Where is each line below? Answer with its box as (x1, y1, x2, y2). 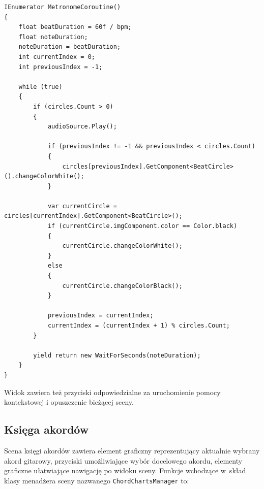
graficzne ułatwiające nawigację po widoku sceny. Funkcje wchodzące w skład (4, 465, 246, 476)
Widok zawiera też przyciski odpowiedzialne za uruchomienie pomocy (4, 386, 221, 397)
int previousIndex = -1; (18, 63, 103, 71)
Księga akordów (4, 421, 89, 437)
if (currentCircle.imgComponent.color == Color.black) (47, 222, 238, 230)
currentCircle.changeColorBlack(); (62, 282, 183, 289)
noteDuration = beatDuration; (18, 43, 121, 51)
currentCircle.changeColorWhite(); (62, 242, 183, 250)
